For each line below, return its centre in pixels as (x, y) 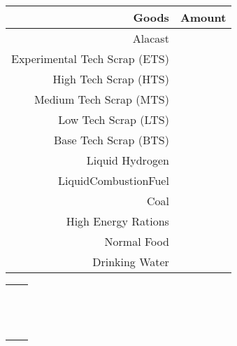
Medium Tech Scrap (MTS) (101, 99)
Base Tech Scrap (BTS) (111, 140)
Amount (203, 17)
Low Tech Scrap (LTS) (114, 119)
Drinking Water (131, 262)
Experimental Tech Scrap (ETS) (90, 58)
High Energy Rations (117, 221)
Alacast (151, 38)
